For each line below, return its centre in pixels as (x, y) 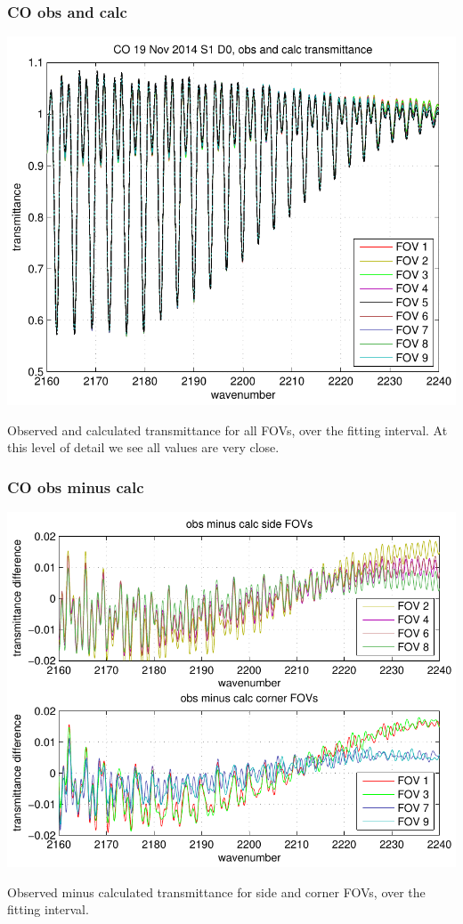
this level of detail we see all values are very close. (143, 447)
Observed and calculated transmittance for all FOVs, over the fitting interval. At (227, 430)
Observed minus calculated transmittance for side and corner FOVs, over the (216, 892)
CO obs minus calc (76, 486)
